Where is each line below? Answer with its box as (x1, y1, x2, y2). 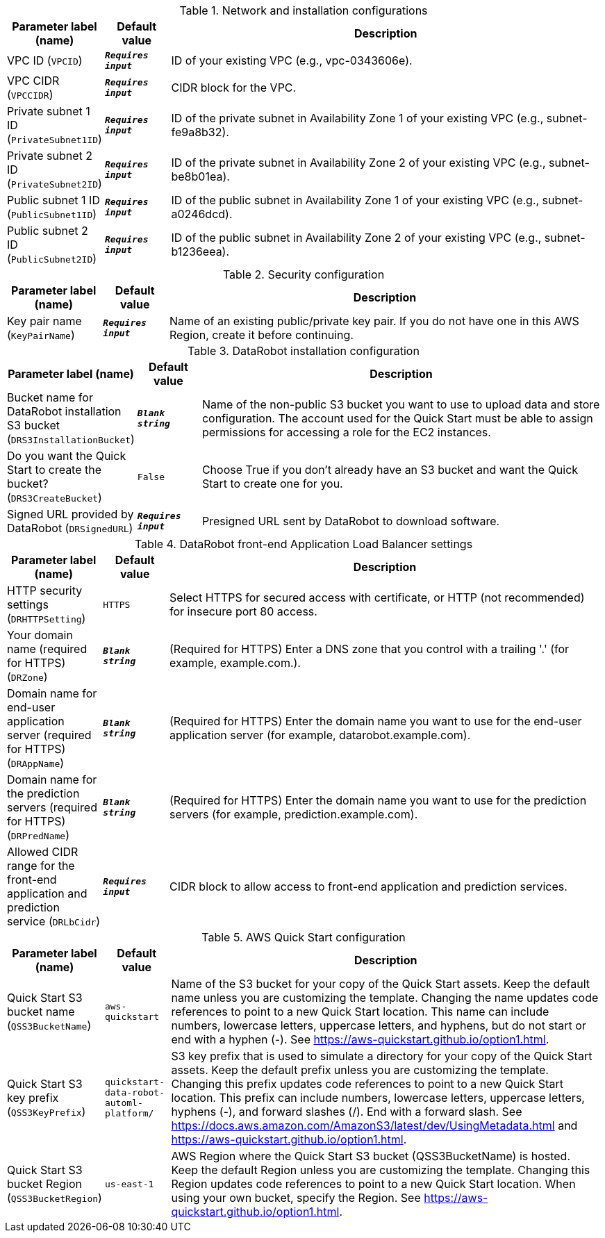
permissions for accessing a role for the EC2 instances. (201, 425, 491, 439)
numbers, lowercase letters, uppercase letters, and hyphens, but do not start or (171, 1018, 586, 1032)
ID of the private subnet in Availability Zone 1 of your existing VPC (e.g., (171, 111, 544, 125)
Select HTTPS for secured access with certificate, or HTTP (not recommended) (169, 591, 585, 604)
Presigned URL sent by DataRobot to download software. (201, 514, 500, 528)
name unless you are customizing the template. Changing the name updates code (171, 991, 599, 1005)
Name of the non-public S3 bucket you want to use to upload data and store (201, 397, 600, 411)
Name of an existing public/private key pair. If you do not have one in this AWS (169, 314, 579, 328)
